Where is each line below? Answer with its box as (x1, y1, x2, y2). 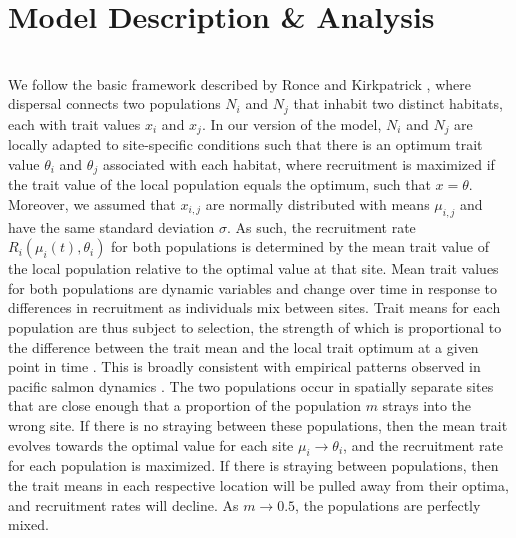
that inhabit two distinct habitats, (293, 93, 503, 114)
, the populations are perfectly (295, 494, 481, 515)
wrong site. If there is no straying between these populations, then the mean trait (8, 415, 508, 435)
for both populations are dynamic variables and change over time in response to (8, 277, 497, 298)
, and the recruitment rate (343, 434, 504, 455)
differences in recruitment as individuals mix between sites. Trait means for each (8, 297, 501, 318)
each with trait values (8, 113, 141, 134)
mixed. (8, 514, 49, 535)
